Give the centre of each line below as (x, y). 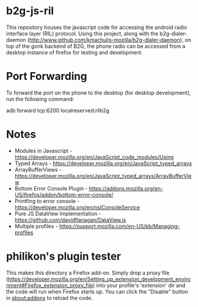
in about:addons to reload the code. (49, 298)
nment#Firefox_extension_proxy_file (49, 285)
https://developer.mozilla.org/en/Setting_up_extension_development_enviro (99, 279)
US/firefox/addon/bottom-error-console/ (64, 195)
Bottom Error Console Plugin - (51, 188)
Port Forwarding (47, 77)
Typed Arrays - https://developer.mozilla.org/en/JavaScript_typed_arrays (103, 163)
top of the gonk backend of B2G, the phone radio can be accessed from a (96, 46)
